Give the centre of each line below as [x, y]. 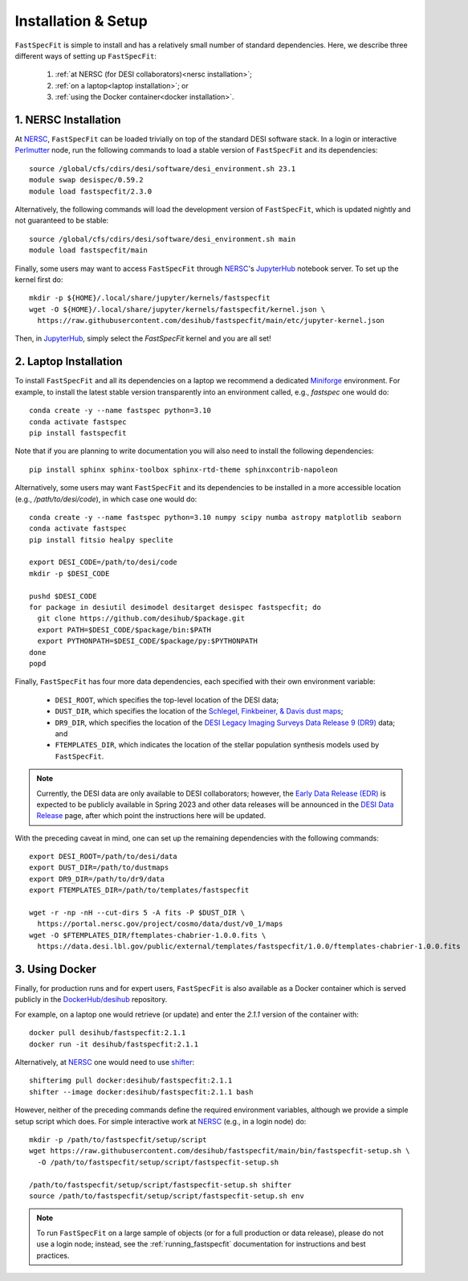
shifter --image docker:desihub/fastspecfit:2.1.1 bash [141, 1092]
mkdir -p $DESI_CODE [69, 573]
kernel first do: [39, 279]
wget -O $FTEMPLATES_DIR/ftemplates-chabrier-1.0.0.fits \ [148, 935]
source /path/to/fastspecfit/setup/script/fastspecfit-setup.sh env [167, 1196]
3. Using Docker [55, 969]
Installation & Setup [81, 21]
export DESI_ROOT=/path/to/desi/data [104, 857]
